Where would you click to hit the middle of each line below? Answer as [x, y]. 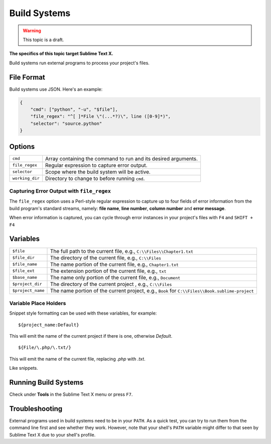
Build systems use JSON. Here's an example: [56, 89]
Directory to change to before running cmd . [95, 178]
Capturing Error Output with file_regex [60, 191]
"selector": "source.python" [66, 123]
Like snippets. [24, 368]
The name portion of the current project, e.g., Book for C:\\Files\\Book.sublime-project [152, 290]
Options [22, 146]
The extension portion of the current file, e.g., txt [108, 271]
